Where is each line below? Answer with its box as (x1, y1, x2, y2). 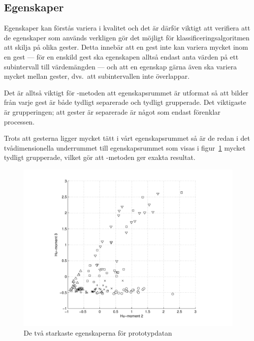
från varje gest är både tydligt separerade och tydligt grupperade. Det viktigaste (4, 97, 246, 107)
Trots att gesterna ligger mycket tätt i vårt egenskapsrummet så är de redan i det (4, 133, 250, 143)
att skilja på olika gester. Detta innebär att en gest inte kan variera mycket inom (4, 42, 248, 52)
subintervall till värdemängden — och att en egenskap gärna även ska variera (4, 61, 237, 71)
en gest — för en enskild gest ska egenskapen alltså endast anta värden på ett (4, 51, 239, 62)
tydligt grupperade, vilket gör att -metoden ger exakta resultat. (4, 152, 195, 162)
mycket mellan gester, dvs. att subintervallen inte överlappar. (4, 71, 190, 81)
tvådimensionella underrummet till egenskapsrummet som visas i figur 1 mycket (4, 142, 246, 153)
